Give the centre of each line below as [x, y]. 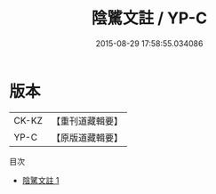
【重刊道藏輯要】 [87, 121]
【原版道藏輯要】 [87, 137]
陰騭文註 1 [40, 180]
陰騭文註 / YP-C [149, 18]
